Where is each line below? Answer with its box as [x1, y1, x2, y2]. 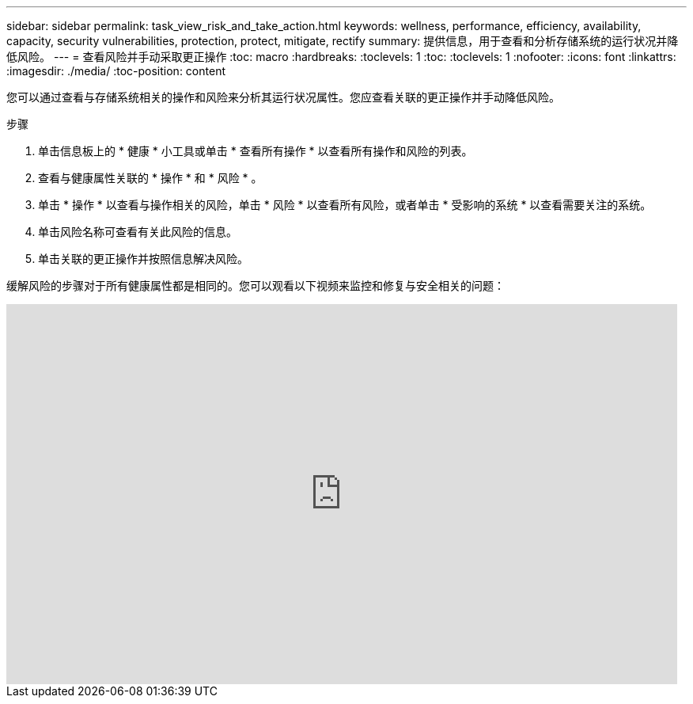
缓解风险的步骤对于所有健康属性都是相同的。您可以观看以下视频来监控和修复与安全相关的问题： [6, 279, 505, 292]
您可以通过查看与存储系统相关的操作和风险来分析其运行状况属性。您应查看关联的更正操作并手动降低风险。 [6, 90, 560, 104]
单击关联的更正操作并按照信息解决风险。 [38, 252, 248, 265]
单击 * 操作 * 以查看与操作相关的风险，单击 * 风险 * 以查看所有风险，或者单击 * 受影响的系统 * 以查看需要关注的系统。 [38, 198, 652, 211]
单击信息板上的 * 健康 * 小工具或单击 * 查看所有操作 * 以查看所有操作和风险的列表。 [38, 144, 473, 158]
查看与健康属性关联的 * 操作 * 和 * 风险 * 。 [38, 171, 263, 185]
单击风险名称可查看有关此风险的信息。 [38, 225, 237, 238]
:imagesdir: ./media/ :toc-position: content [6, 64, 225, 78]
